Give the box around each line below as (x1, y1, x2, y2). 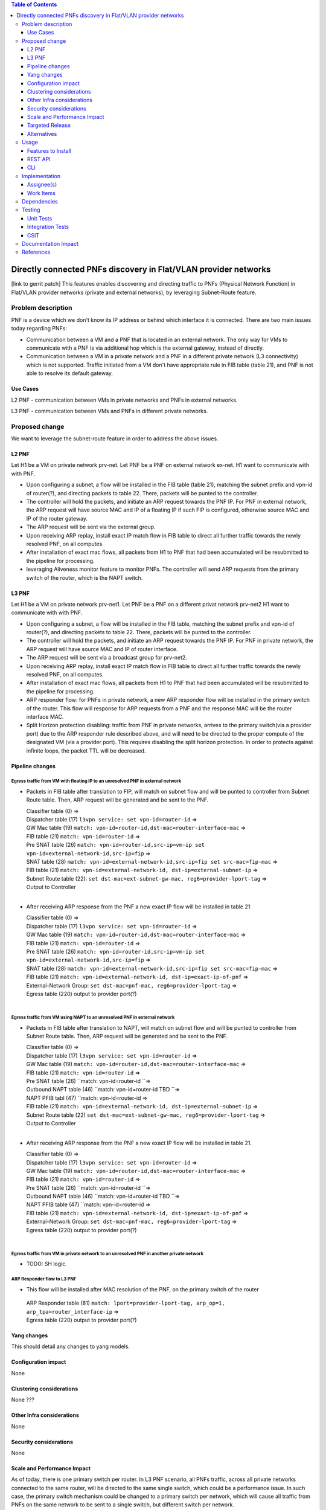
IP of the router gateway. (26, 515, 88, 522)
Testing (22, 206, 40, 214)
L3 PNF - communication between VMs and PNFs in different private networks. (11, 407, 208, 414)
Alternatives (27, 130, 57, 137)
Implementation (22, 172, 60, 179)
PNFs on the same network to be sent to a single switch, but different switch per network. (11, 1501, 235, 1508)
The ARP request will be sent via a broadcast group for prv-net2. (26, 654, 187, 661)
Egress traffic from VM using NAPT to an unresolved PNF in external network (11, 1015, 175, 1021)
